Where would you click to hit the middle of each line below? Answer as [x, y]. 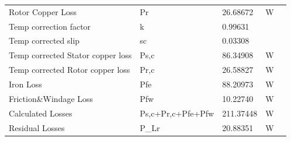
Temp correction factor [50, 26]
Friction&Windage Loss [51, 98]
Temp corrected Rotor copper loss [70, 70]
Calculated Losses [41, 113]
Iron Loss [25, 84]
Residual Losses [37, 127]
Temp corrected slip [44, 40]
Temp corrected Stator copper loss [70, 55]
